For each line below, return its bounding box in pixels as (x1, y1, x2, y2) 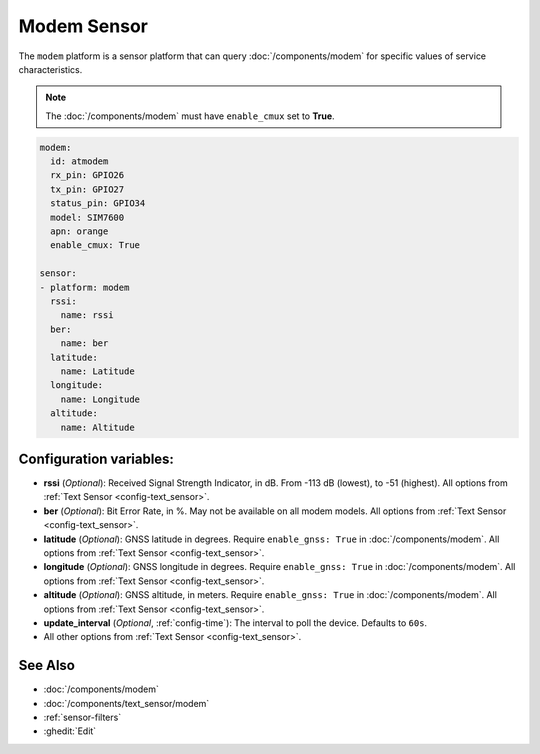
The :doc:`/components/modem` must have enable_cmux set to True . (45, 110, 335, 122)
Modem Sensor (18, 15, 149, 37)
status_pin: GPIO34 (50, 198, 146, 209)
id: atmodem (50, 156, 109, 167)
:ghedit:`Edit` (43, 725, 97, 737)
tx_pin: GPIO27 (50, 183, 125, 195)
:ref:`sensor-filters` (43, 711, 122, 723)
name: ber (60, 338, 109, 349)
